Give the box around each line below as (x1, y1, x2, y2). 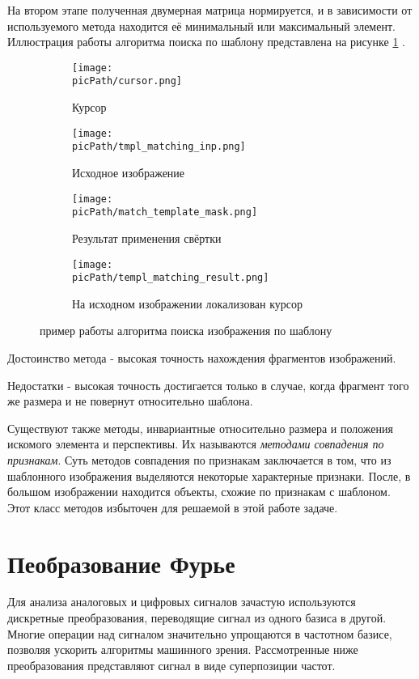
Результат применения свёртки (72, 229, 222, 246)
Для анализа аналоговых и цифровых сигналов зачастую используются (7, 593, 356, 610)
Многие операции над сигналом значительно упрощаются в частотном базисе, (7, 625, 392, 642)
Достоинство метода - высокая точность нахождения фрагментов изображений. (7, 350, 396, 366)
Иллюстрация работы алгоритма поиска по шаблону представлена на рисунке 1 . (7, 33, 406, 50)
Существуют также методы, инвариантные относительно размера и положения (7, 419, 393, 436)
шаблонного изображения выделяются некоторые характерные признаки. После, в (7, 467, 411, 484)
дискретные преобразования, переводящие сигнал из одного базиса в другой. (7, 609, 387, 626)
